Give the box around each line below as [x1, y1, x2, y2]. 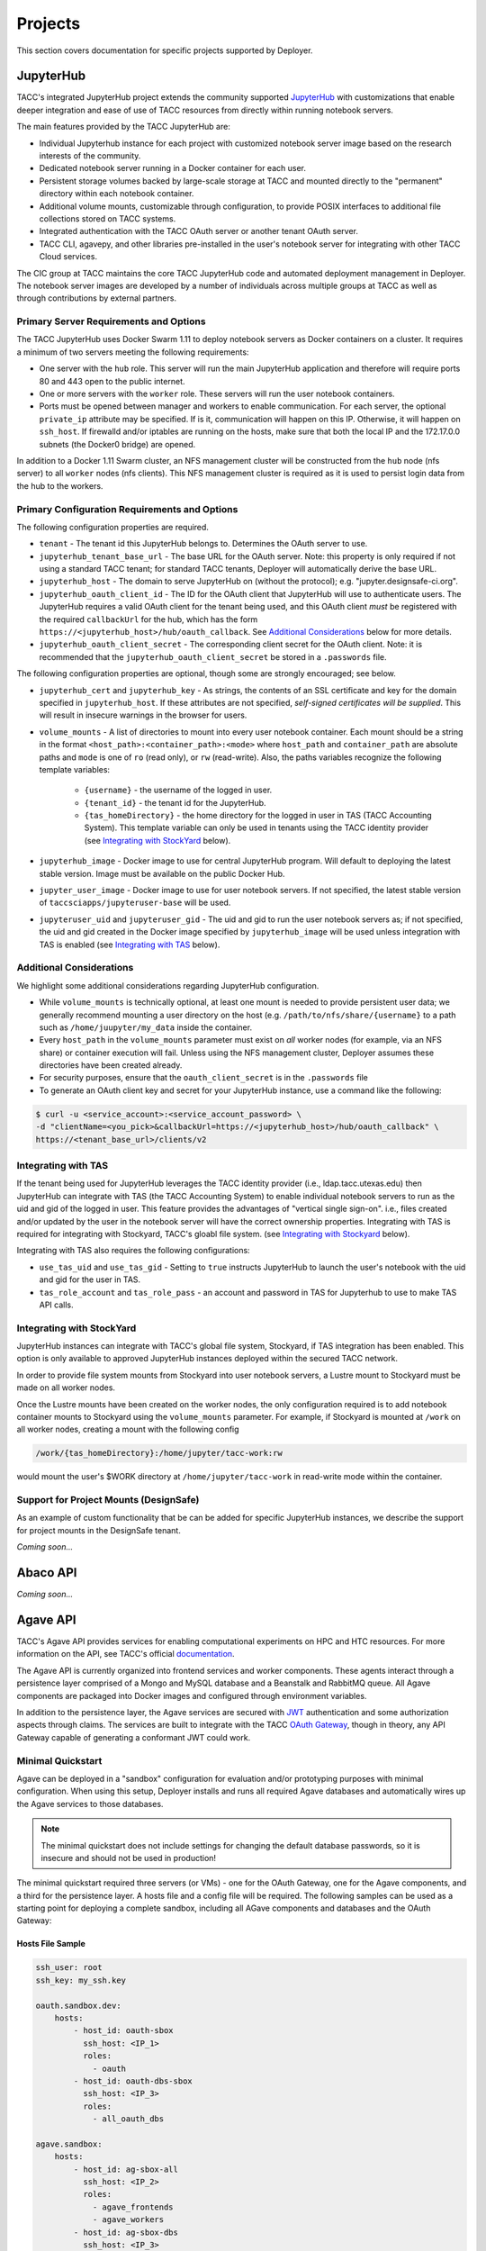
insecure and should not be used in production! [40, 1852, 216, 1863]
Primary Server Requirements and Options [16, 315, 206, 328]
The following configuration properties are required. [16, 521, 209, 532]
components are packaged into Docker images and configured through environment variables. [16, 1690, 367, 1701]
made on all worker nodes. [16, 1382, 116, 1393]
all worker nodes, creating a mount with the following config [16, 1424, 239, 1435]
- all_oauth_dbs [92, 2114, 165, 2124]
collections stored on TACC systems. [39, 212, 176, 224]
